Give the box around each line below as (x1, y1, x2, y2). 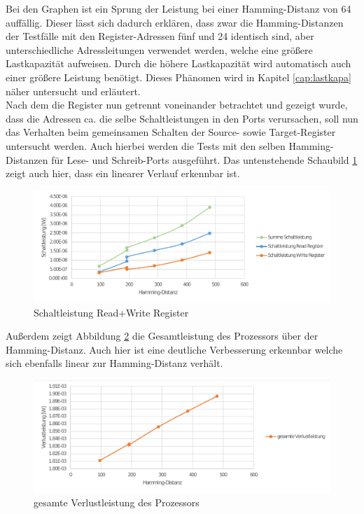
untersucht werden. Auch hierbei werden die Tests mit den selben (6, 138, 286, 153)
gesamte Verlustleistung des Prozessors (34, 495, 199, 510)
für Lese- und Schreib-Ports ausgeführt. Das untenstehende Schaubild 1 (51, 152, 358, 167)
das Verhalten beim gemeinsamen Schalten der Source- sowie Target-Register (6, 125, 336, 139)
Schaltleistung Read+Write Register (34, 305, 189, 319)
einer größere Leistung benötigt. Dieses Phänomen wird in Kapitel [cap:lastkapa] (6, 69, 351, 84)
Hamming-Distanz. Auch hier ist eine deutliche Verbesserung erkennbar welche (6, 342, 343, 356)
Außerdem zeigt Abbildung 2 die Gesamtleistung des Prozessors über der (6, 328, 318, 343)
